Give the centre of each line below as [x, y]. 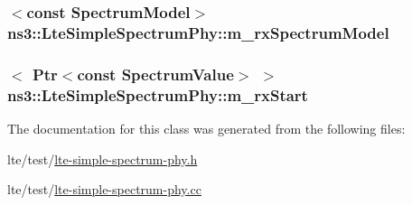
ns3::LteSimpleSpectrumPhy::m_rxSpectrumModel [198, 32]
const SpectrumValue [155, 74]
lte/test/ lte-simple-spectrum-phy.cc [104, 189]
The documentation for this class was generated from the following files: [206, 128]
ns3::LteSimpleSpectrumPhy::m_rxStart [158, 94]
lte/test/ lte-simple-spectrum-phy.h [103, 158]
